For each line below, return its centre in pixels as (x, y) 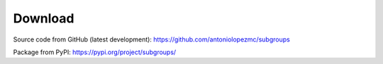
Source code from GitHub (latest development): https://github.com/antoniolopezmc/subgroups (151, 39)
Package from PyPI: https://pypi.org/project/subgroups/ (95, 52)
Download (44, 18)
